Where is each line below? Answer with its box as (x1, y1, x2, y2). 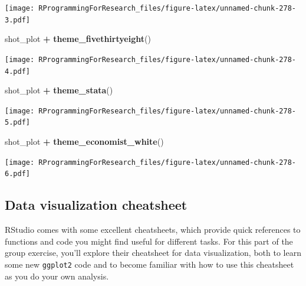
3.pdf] (5, 15, 30, 24)
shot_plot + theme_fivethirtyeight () (5, 32, 151, 45)
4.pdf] (5, 67, 30, 76)
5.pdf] (5, 118, 30, 127)
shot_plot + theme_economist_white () (5, 135, 164, 148)
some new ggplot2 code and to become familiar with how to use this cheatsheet (5, 258, 294, 271)
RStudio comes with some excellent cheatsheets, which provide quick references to (5, 223, 301, 236)
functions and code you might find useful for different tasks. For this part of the (5, 235, 293, 247)
